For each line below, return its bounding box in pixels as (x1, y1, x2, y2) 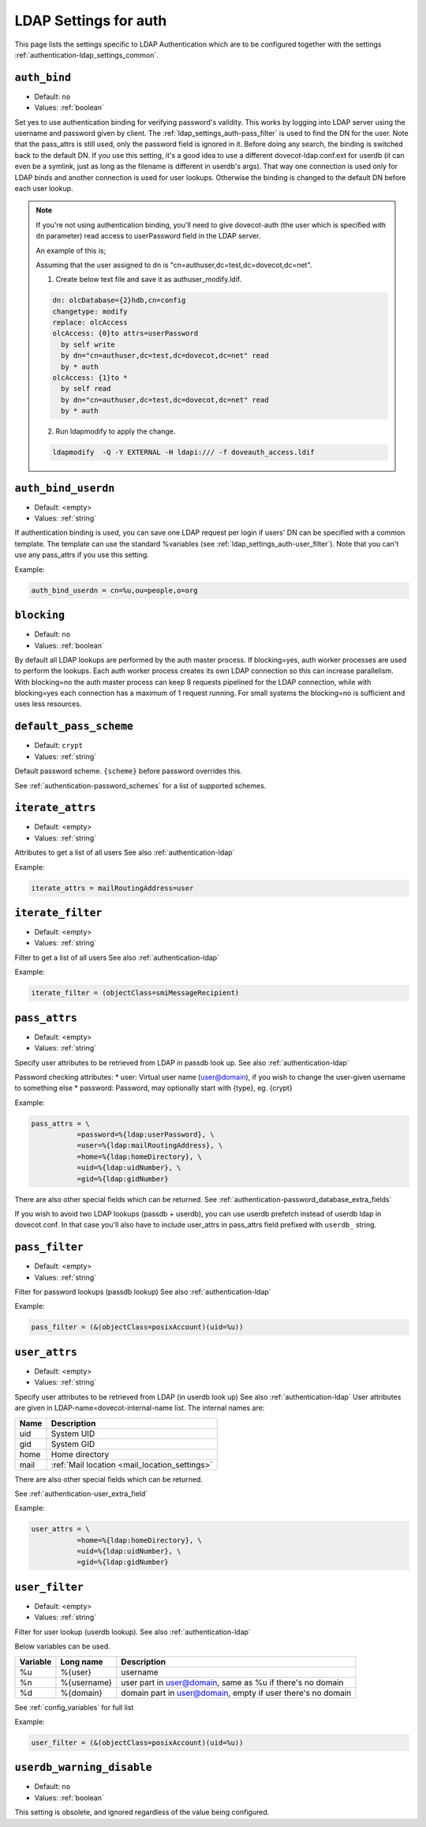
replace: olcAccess (52, 318, 128, 327)
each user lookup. (14, 183, 74, 193)
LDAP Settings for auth (14, 12, 167, 29)
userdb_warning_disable (14, 1761, 153, 1774)
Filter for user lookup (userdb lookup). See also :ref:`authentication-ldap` (14, 1627, 252, 1637)
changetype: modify (52, 306, 128, 316)
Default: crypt (34, 741, 83, 750)
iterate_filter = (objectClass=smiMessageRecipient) (31, 988, 240, 998)
